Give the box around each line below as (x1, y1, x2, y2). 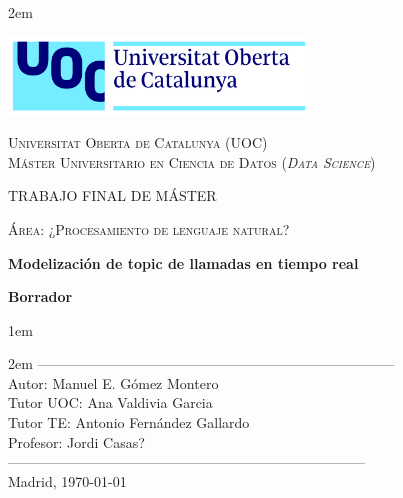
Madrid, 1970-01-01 (8, 470, 127, 491)
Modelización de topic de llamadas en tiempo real (8, 252, 359, 273)
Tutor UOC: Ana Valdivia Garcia (8, 392, 213, 413)
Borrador (8, 286, 73, 307)
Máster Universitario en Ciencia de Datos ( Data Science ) (8, 151, 376, 172)
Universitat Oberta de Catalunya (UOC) (8, 132, 268, 153)
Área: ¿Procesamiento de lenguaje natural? (8, 218, 290, 239)
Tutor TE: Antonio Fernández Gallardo (8, 412, 250, 433)
